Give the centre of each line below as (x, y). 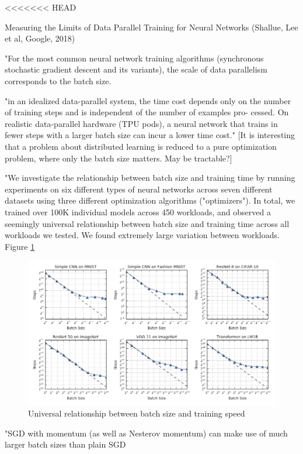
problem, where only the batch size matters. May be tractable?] (119, 158)
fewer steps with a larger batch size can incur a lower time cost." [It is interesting (150, 135)
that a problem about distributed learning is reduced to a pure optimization (141, 146)
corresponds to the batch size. (58, 80)
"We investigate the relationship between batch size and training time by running (150, 178)
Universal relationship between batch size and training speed (137, 413)
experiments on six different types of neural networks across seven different (139, 189)
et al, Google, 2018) (40, 38)
